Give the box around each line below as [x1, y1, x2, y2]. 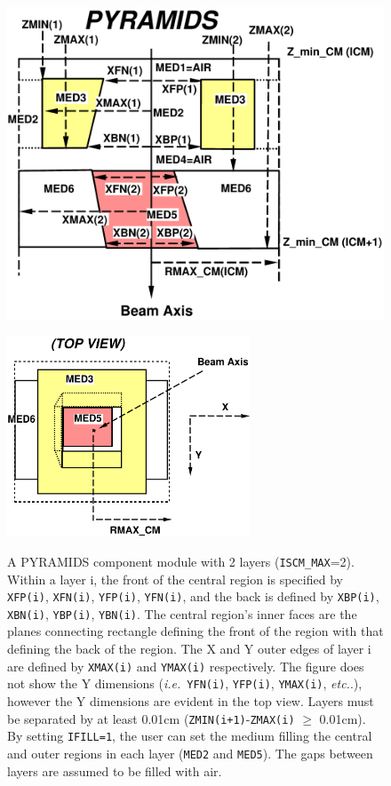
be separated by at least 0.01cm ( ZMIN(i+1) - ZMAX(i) [7, 709, 295, 727]
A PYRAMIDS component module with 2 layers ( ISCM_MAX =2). [7, 552, 355, 570]
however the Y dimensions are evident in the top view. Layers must [7, 691, 374, 710]
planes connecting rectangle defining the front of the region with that [7, 622, 384, 640]
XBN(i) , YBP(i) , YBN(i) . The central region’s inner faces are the [7, 604, 357, 623]
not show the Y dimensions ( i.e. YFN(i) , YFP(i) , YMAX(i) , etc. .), [7, 674, 363, 693]
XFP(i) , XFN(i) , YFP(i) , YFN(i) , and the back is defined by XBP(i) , [7, 587, 379, 606]
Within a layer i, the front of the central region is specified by [7, 569, 343, 588]
